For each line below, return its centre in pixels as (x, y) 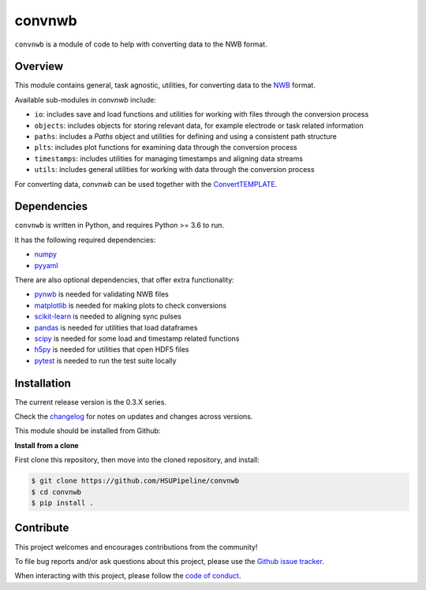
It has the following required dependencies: (85, 240)
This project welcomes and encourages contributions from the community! (136, 547)
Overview (39, 67)
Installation (43, 383)
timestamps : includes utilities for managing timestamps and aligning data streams (169, 159)
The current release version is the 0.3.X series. (91, 401)
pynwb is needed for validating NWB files (101, 294)
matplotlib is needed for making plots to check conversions (131, 305)
